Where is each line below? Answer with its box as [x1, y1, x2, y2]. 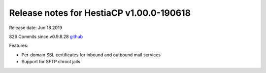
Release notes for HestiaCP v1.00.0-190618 [9, 7, 191, 18]
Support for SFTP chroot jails [21, 59, 81, 65]
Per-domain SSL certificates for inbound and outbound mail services [21, 52, 161, 58]
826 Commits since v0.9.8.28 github [9, 34, 83, 39]
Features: [9, 42, 29, 49]
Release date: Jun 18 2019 [9, 25, 63, 31]
